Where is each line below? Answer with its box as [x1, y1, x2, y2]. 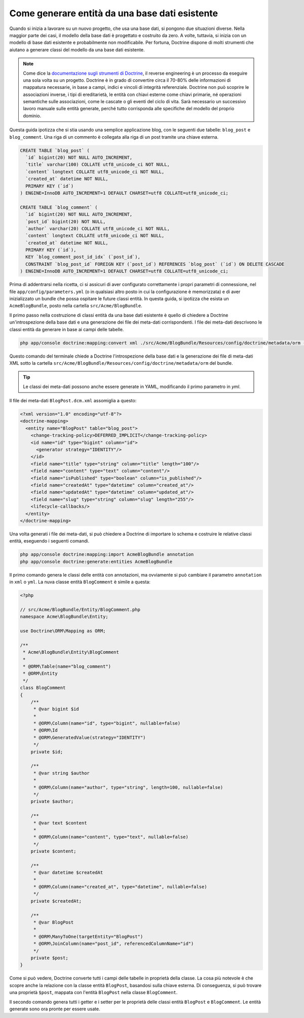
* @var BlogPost [33, 919, 74, 926]
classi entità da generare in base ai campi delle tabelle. [9, 326, 124, 332]
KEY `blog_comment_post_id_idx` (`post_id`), [25, 254, 140, 260]
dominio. [23, 112, 42, 119]
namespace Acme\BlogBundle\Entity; [20, 614, 108, 620]
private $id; [30, 749, 63, 754]
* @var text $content [33, 820, 87, 825]
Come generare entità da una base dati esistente [9, 8, 218, 19]
